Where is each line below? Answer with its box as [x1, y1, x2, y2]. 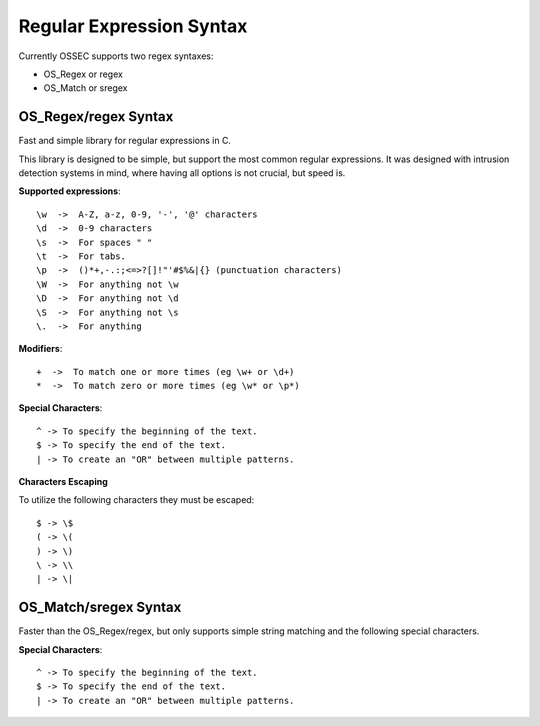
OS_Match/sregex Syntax [18, 599, 182, 616]
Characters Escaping [18, 476, 109, 488]
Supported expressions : [18, 185, 121, 197]
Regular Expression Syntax [18, 15, 248, 37]
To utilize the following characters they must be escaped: [18, 494, 255, 506]
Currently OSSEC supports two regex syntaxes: [18, 50, 214, 62]
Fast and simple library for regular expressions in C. [18, 135, 232, 147]
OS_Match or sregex [43, 82, 128, 94]
